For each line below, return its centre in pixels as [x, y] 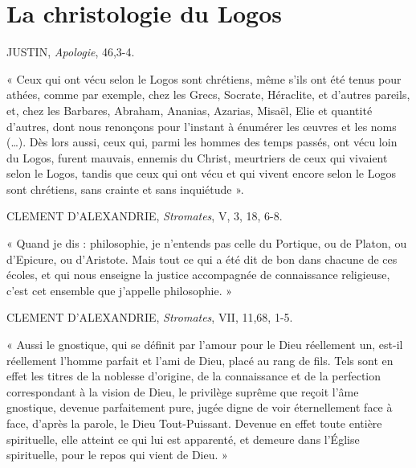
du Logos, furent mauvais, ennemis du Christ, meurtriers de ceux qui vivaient [197, 157]
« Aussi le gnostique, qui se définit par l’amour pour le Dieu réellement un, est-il [205, 345]
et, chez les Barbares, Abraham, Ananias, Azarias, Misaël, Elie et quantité [190, 110]
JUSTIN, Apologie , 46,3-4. [71, 52]
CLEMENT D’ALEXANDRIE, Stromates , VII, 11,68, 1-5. [150, 317]
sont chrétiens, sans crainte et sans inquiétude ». [125, 189]
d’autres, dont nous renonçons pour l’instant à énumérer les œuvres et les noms [202, 126]
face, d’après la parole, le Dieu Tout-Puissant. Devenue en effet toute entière [194, 423]
